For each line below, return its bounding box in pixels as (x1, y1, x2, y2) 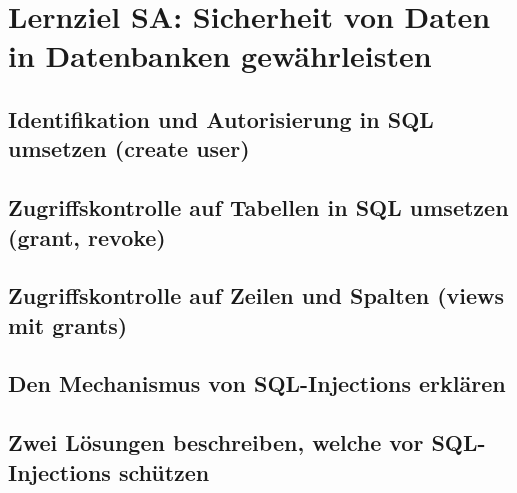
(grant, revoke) (8, 221, 166, 252)
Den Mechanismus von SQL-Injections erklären (8, 368, 506, 399)
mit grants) (8, 309, 128, 340)
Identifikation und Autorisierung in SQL (8, 103, 434, 134)
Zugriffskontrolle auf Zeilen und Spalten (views (8, 280, 505, 311)
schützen (118, 456, 210, 487)
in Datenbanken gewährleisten (8, 35, 432, 76)
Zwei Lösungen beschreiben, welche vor (8, 427, 424, 458)
